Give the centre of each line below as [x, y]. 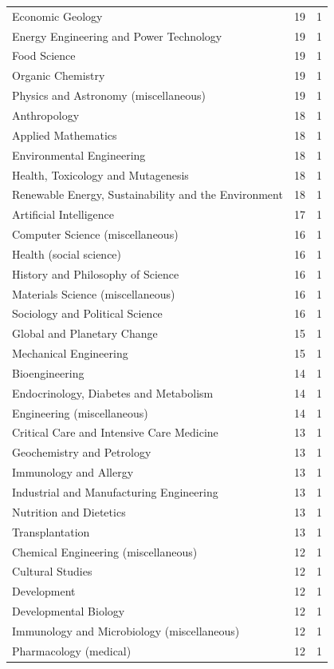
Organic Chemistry [59, 75]
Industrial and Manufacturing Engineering [115, 492]
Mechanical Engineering [70, 353]
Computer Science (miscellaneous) [95, 234]
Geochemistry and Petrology [82, 452]
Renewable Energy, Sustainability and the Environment [147, 194]
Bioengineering [48, 372]
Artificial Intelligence [63, 214]
